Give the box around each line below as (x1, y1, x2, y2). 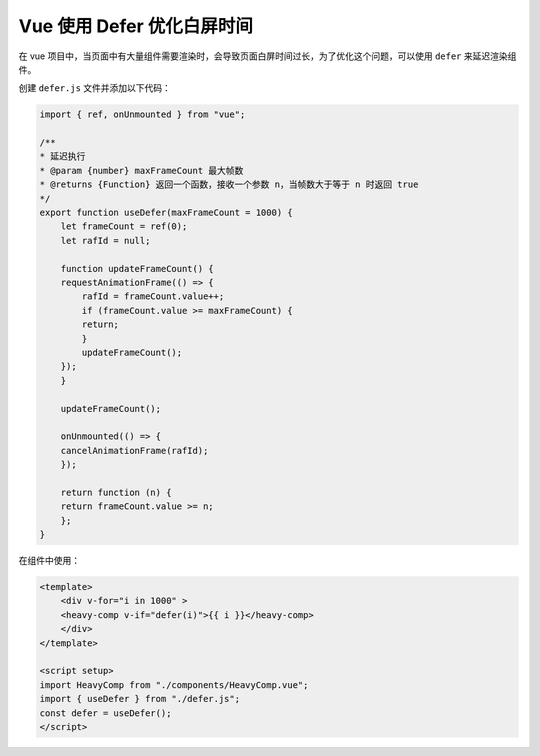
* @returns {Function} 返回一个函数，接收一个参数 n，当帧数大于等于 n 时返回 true (39, 179, 419, 190)
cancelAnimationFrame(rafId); (60, 445, 209, 456)
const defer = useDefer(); (39, 707, 172, 719)
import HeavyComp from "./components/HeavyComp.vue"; (39, 679, 309, 690)
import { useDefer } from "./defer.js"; (39, 693, 240, 705)
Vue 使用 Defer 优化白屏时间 (18, 15, 254, 37)
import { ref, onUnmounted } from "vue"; (39, 109, 246, 120)
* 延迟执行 (39, 151, 86, 162)
